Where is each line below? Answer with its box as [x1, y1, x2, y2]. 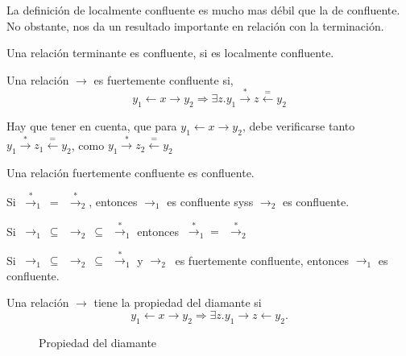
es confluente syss [167, 193, 254, 209]
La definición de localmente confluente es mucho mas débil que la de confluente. [6, 2, 400, 18]
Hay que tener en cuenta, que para [6, 117, 177, 134]
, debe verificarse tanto [242, 117, 355, 134]
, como [71, 136, 105, 153]
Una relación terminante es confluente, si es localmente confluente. [6, 44, 334, 61]
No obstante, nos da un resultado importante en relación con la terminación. [6, 17, 384, 34]
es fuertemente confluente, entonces [175, 251, 350, 268]
